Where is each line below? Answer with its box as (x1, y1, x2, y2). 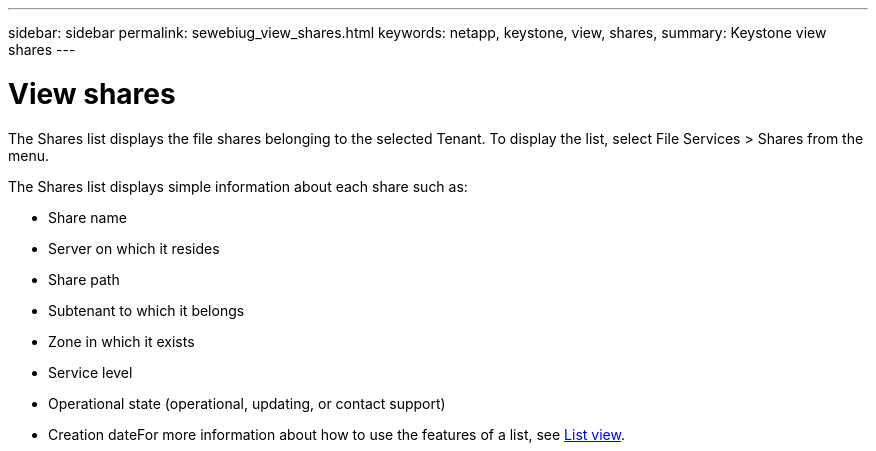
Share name (48, 208, 127, 226)
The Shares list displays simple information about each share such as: (8, 177, 468, 195)
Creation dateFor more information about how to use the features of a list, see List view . (48, 425, 625, 443)
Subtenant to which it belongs (48, 301, 245, 319)
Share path (48, 270, 120, 288)
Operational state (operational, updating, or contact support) (48, 394, 446, 412)
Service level (48, 363, 133, 381)
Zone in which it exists (48, 332, 195, 350)
